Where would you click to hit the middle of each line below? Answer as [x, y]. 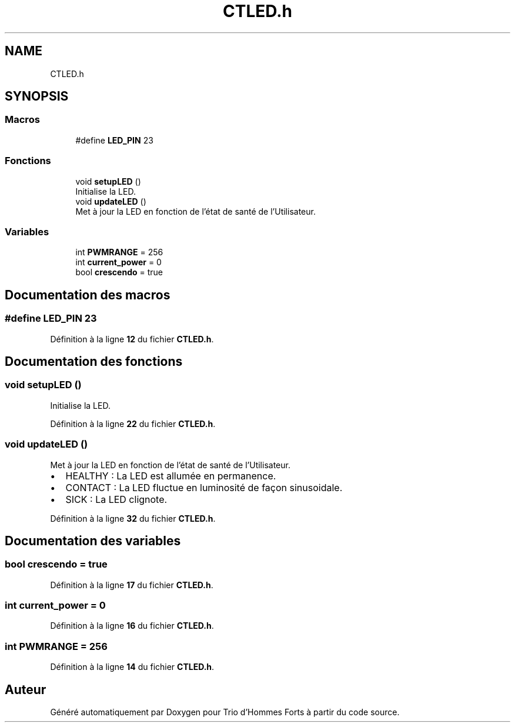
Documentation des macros [88, 295]
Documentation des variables [93, 541]
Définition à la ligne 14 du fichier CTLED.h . [132, 667]
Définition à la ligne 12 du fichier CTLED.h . [132, 339]
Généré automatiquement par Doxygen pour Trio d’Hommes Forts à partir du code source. [225, 712]
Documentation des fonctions [94, 361]
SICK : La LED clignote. [116, 499]
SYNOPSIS [37, 96]
